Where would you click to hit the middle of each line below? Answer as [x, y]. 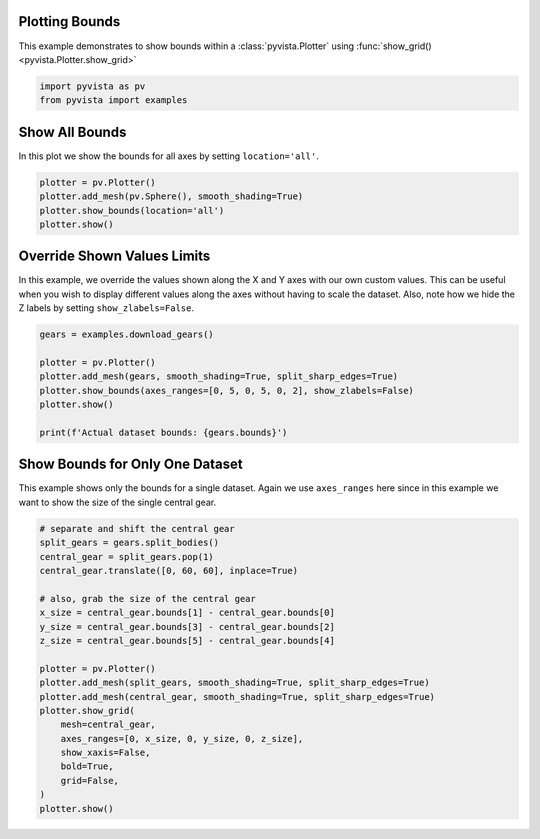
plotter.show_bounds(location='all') [132, 210]
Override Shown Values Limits [114, 256]
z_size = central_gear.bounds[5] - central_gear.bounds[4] [187, 640]
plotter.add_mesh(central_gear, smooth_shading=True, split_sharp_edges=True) [237, 696]
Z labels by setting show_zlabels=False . [106, 308]
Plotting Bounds [69, 21]
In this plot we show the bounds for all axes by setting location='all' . [168, 156]
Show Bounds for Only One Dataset [131, 464]
